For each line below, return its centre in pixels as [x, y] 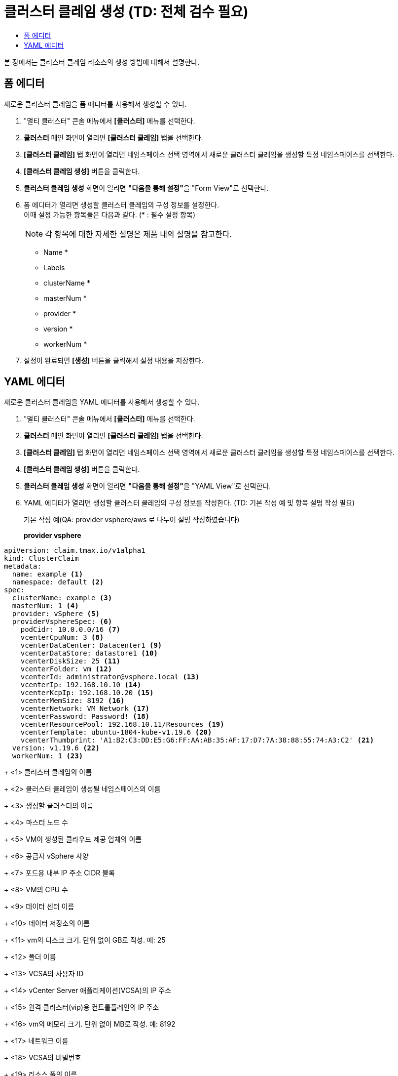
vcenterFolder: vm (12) [66, 669]
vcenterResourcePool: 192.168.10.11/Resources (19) [122, 724]
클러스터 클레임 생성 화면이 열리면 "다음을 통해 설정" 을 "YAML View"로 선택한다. [147, 486]
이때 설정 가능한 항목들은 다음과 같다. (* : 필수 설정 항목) [110, 214]
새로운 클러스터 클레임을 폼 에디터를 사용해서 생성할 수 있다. [95, 104]
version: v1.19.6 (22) [56, 748]
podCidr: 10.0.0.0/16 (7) [71, 630]
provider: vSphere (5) [56, 614]
